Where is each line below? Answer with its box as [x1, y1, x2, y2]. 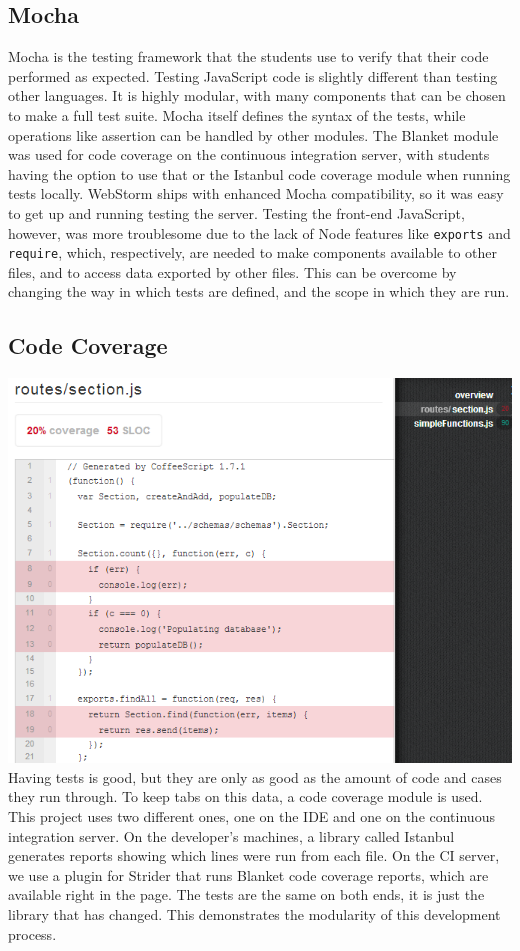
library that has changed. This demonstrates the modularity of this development [8, 903, 501, 924]
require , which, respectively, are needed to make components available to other [8, 242, 498, 263]
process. [8, 923, 57, 944]
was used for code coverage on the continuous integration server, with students [8, 144, 490, 165]
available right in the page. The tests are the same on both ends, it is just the [8, 884, 485, 905]
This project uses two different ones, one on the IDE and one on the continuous [8, 805, 495, 826]
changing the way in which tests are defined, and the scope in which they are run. [8, 281, 510, 302]
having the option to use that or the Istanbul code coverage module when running [8, 163, 511, 184]
